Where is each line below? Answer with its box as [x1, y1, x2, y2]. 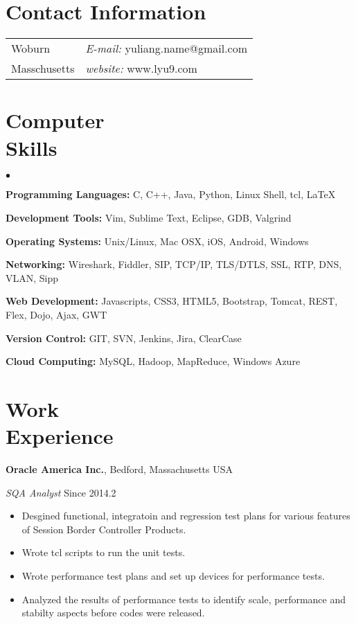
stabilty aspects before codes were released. [21, 605, 205, 620]
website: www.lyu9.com [85, 60, 197, 77]
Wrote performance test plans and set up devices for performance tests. [21, 569, 325, 583]
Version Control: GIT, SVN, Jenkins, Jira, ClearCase [6, 330, 242, 345]
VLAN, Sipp [6, 270, 59, 285]
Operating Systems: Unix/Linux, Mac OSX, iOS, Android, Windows [6, 233, 309, 248]
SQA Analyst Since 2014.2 [6, 485, 116, 499]
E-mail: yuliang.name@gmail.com [85, 40, 248, 57]
